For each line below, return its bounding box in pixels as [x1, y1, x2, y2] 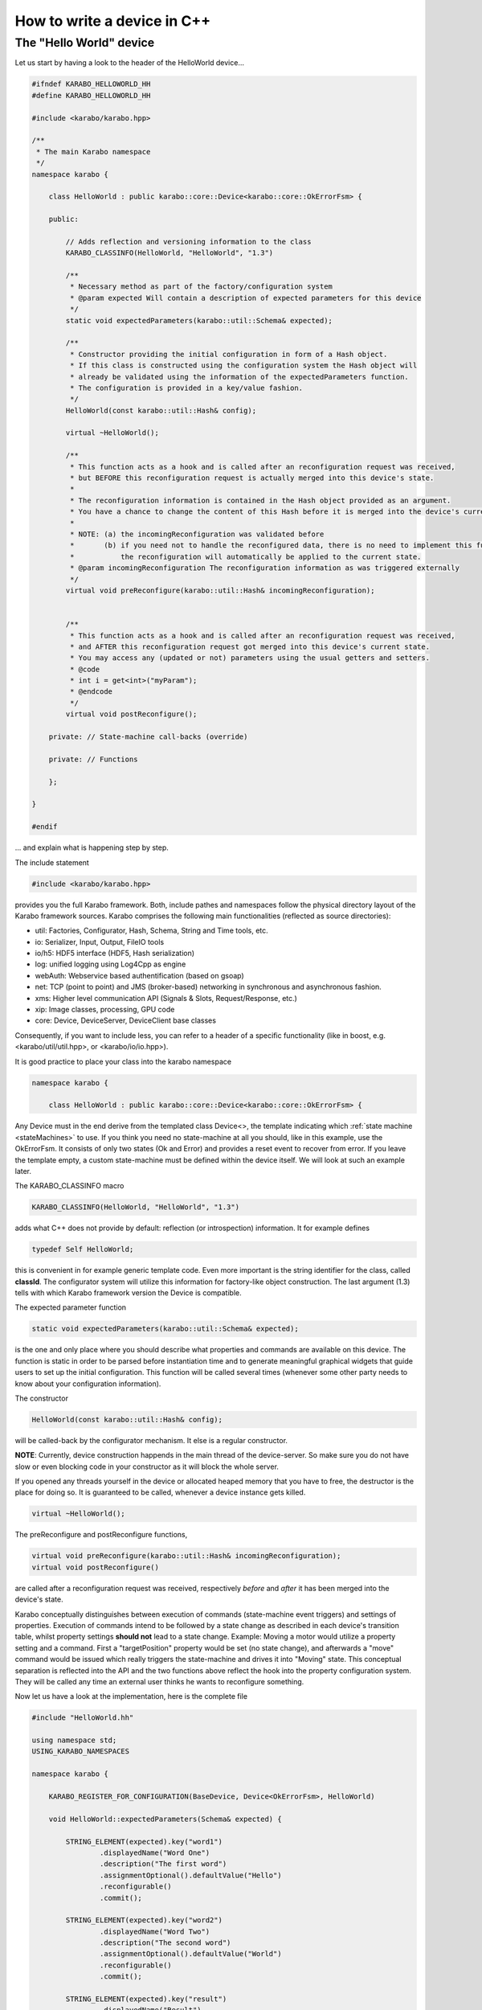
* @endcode [69, 687, 112, 696]
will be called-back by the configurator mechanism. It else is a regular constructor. [14, 1435, 288, 1445]
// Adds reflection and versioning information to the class [65, 237, 312, 246]
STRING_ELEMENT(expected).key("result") [65, 1995, 227, 2004]
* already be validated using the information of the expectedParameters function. [69, 372, 409, 381]
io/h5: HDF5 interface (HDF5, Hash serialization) [35, 949, 195, 958]
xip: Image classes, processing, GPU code [35, 1005, 175, 1015]
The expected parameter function [14, 1302, 127, 1312]
